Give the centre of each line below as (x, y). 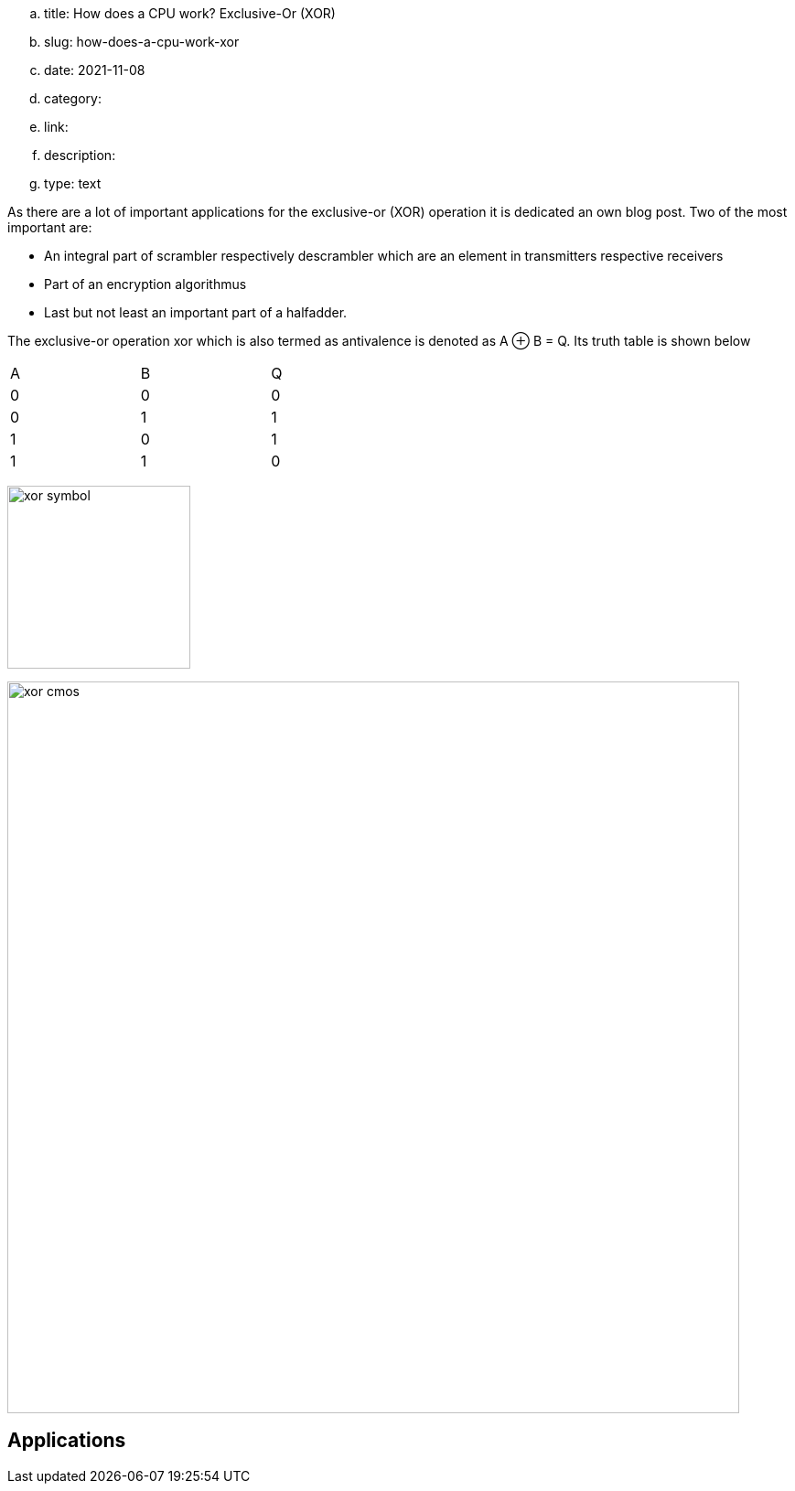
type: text (73, 183)
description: (80, 155)
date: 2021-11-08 (95, 70)
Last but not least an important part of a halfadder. (196, 312)
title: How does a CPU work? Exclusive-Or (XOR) (190, 13)
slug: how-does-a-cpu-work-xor (142, 42)
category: (73, 98)
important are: (50, 227)
